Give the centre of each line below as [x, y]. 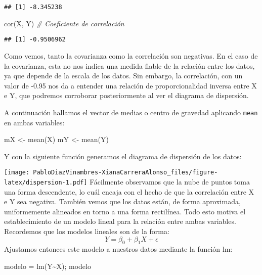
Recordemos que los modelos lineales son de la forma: [87, 231]
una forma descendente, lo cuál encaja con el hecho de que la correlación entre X [129, 191]
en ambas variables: [34, 122]
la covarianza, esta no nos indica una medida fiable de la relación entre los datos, [129, 65]
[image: [17, 173]
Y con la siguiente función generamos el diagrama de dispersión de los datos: [123, 156]
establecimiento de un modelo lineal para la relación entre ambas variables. [120, 221]
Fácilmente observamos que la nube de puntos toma [170, 181]
